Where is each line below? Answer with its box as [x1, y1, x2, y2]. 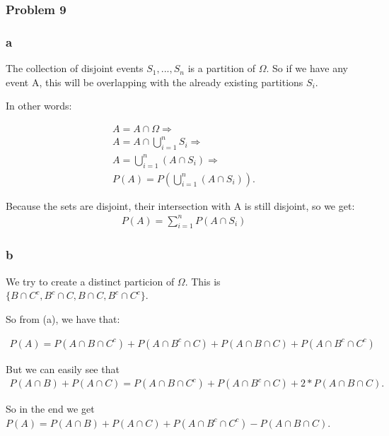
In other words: [6, 98, 72, 113]
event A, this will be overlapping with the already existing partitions [6, 74, 303, 89]
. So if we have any [266, 61, 349, 76]
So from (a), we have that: [6, 311, 120, 326]
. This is [185, 273, 221, 288]
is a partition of [187, 61, 256, 76]
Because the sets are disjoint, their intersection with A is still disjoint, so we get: [6, 198, 355, 213]
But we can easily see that [6, 361, 120, 376]
